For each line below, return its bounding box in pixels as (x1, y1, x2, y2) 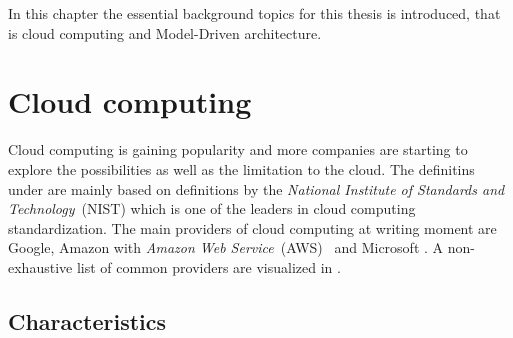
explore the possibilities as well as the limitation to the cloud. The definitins (8, 158, 475, 179)
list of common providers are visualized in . (76, 256, 341, 277)
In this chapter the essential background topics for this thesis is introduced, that (8, 3, 501, 23)
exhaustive (8, 256, 73, 277)
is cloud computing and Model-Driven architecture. (8, 22, 322, 43)
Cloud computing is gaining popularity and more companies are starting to (8, 139, 468, 160)
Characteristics (8, 305, 167, 336)
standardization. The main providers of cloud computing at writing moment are (8, 217, 497, 238)
